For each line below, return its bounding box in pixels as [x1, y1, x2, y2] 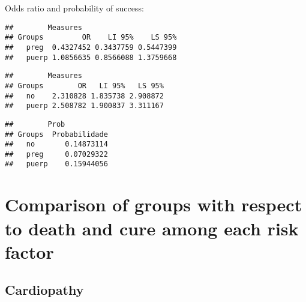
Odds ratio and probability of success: [5, 2, 144, 14]
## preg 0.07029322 [5, 149, 108, 159]
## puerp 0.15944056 [5, 160, 108, 169]
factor [5, 239, 54, 264]
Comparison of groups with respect [5, 192, 302, 217]
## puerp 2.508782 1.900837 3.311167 [5, 101, 164, 110]
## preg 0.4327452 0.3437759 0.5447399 [5, 43, 177, 52]
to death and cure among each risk [5, 216, 299, 240]
